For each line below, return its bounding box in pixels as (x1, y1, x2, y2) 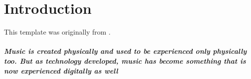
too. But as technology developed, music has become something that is (4, 55, 246, 66)
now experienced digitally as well (4, 65, 118, 76)
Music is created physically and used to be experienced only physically (4, 46, 247, 56)
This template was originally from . (4, 27, 111, 37)
